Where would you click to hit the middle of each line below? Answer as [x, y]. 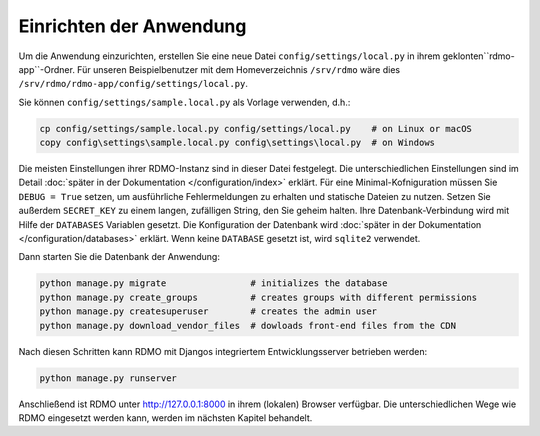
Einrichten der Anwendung [132, 26]
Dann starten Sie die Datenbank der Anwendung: [119, 257]
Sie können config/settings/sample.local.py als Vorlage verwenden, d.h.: [184, 102]
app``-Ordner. [46, 69]
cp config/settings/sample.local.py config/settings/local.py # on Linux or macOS [255, 128]
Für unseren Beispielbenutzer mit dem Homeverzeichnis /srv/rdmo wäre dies [238, 69]
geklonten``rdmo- [478, 56]
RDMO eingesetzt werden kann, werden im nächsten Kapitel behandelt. [165, 417]
